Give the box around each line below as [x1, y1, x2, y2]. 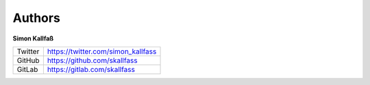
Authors [12, 10, 61, 25]
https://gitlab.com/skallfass [47, 64, 135, 74]
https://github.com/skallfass [47, 56, 138, 65]
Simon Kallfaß [12, 34, 54, 42]
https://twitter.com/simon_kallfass [47, 47, 157, 56]
